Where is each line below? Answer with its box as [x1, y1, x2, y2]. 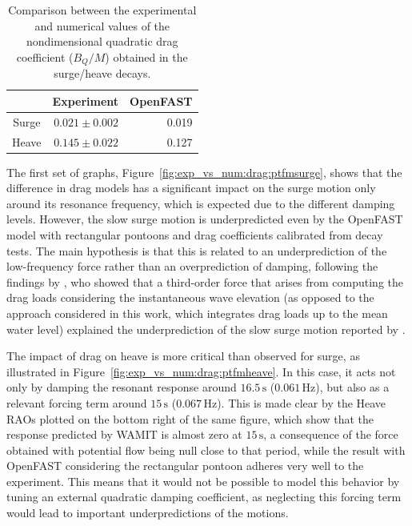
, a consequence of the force [263, 426, 398, 443]
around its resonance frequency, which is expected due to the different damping [6, 195, 395, 211]
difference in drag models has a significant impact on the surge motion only [6, 179, 376, 196]
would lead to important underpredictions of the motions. [6, 504, 289, 521]
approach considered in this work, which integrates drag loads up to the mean [6, 304, 388, 321]
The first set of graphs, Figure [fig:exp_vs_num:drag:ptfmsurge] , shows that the [6, 163, 402, 180]
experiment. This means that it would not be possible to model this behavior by [6, 472, 400, 489]
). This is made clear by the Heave [217, 394, 386, 411]
